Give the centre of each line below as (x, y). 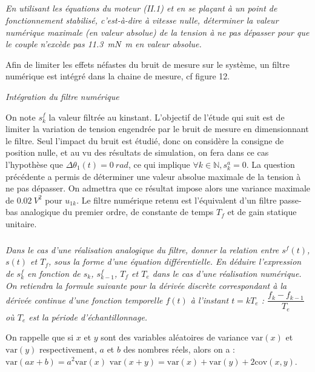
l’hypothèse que (34, 164)
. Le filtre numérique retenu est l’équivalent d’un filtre (177, 200)
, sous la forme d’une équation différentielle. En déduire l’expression (175, 261)
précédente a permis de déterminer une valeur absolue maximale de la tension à (153, 176)
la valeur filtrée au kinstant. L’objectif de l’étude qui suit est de (167, 117)
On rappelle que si (40, 337)
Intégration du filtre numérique (62, 96)
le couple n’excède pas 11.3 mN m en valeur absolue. (104, 44)
